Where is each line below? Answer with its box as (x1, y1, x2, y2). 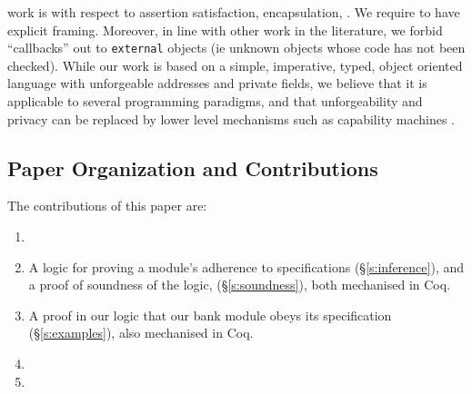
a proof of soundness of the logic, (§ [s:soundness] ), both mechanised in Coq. (28, 275, 451, 294)
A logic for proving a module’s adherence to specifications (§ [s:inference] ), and (28, 257, 465, 276)
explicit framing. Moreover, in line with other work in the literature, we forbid (7, 20, 443, 39)
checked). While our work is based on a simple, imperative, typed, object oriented (7, 55, 463, 74)
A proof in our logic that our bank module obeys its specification (28, 305, 392, 324)
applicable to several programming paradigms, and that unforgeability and (7, 92, 423, 111)
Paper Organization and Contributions (7, 153, 378, 182)
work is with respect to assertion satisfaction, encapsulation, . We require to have (7, 3, 460, 21)
